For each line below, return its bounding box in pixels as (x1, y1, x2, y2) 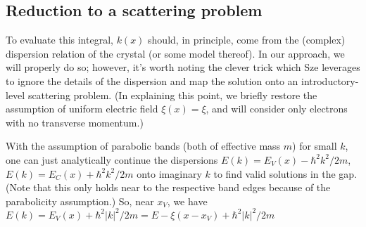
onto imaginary (137, 166, 202, 181)
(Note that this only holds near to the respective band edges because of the (6, 180, 331, 195)
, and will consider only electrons (206, 101, 348, 116)
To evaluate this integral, (6, 32, 113, 47)
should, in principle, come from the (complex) (148, 32, 346, 47)
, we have (167, 193, 208, 208)
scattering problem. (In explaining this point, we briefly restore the (27, 87, 317, 102)
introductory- (301, 73, 359, 88)
